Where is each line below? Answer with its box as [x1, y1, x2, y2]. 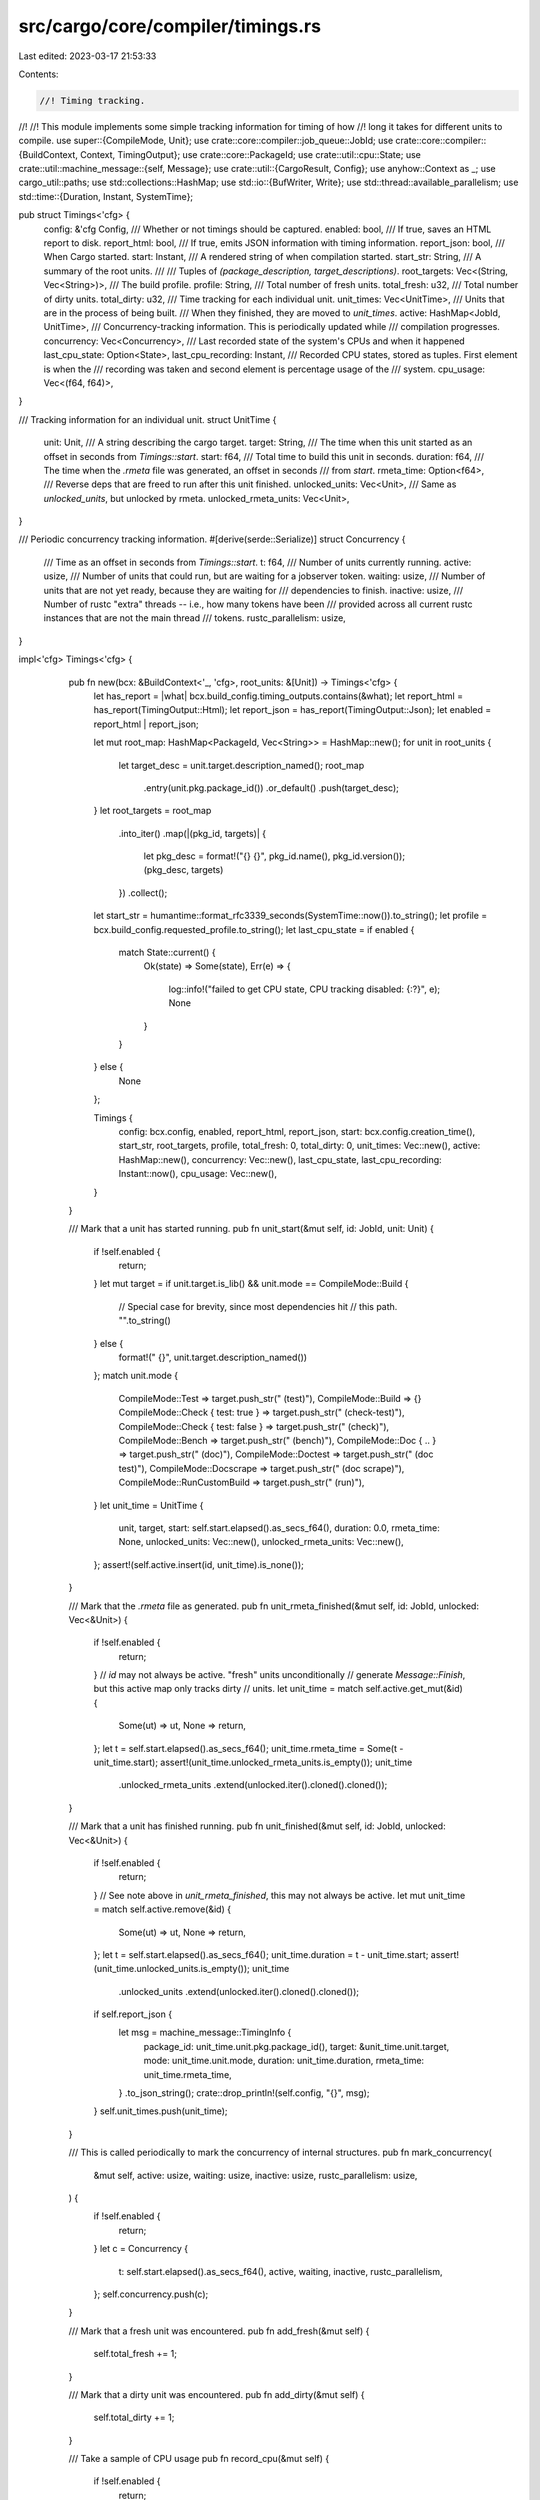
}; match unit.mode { [93, 1370, 179, 1382]
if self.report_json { [93, 2008, 173, 2020]
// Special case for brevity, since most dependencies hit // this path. [118, 1300, 398, 1312]
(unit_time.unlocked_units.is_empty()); [93, 1963, 250, 1975]
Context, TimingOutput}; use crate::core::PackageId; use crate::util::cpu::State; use [80, 148, 422, 160]
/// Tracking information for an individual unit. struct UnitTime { [18, 413, 277, 425]
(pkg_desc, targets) [143, 864, 224, 876]
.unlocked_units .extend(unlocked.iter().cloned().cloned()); [118, 1985, 360, 1997]
